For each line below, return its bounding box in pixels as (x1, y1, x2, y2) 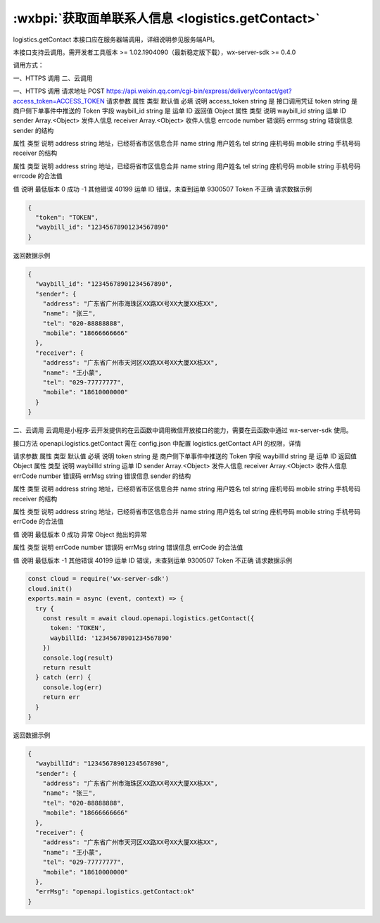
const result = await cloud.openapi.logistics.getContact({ (42, 615, 255, 622)
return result (42, 664, 91, 672)
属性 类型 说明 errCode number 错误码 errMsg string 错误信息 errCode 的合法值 (13, 543, 243, 552)
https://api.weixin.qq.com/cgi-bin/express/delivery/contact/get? (106, 87, 292, 95)
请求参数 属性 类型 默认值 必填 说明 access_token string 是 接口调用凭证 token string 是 (106, 96, 358, 105)
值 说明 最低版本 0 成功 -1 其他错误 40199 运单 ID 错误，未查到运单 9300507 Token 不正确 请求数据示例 (13, 184, 312, 193)
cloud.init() (27, 584, 73, 593)
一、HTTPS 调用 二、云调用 (13, 74, 93, 82)
